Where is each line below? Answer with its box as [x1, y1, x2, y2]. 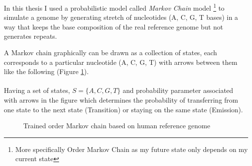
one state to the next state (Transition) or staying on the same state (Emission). [4, 104, 243, 114]
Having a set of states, [4, 85, 70, 95]
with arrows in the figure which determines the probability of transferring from [4, 95, 238, 105]
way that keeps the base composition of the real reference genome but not [4, 21, 223, 31]
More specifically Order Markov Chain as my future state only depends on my [15, 144, 248, 154]
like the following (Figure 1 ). [4, 66, 89, 76]
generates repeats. [4, 31, 57, 41]
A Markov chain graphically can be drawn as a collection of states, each [4, 47, 217, 58]
